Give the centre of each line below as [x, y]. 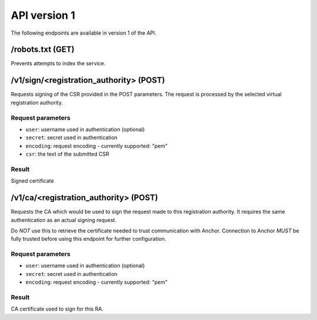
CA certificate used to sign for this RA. [57, 309]
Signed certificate [32, 181]
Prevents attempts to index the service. [58, 63]
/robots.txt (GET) [43, 50]
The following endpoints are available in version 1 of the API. [84, 33]
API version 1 [43, 15]
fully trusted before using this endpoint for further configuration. [89, 239]
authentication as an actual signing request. [64, 220]
